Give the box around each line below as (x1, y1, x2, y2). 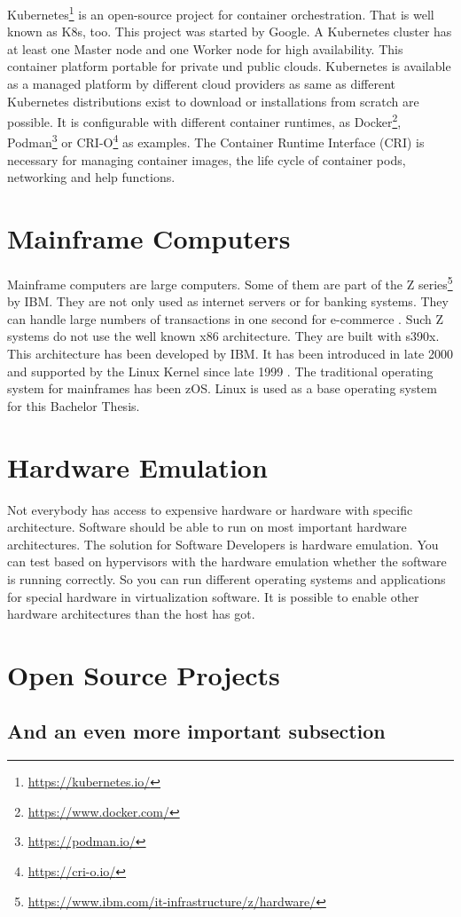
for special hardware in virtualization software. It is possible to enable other (7, 587, 419, 605)
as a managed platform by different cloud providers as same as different (7, 75, 396, 93)
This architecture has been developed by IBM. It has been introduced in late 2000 (7, 344, 453, 363)
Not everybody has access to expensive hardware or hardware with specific (7, 500, 413, 518)
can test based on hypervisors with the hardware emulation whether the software (7, 552, 447, 571)
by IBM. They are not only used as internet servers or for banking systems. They (7, 292, 449, 311)
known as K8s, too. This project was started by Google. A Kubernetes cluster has (7, 22, 452, 41)
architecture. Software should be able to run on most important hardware (7, 518, 407, 536)
